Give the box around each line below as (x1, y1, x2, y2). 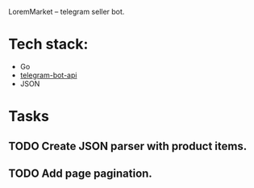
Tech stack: (8, 36, 89, 53)
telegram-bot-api (19, 70, 77, 80)
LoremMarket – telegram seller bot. (8, 7, 125, 16)
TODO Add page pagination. (8, 166, 153, 180)
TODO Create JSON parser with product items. (8, 139, 248, 152)
